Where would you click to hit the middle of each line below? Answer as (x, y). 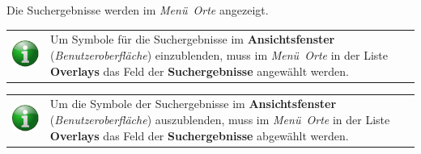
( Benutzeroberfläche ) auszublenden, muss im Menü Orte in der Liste (220, 119)
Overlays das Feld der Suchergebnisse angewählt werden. (199, 71)
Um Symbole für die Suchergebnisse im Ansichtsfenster (192, 39)
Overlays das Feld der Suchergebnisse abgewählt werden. (199, 135)
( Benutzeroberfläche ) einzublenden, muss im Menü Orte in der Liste (219, 54)
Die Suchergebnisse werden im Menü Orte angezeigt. (138, 10)
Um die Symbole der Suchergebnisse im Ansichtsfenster (193, 104)
